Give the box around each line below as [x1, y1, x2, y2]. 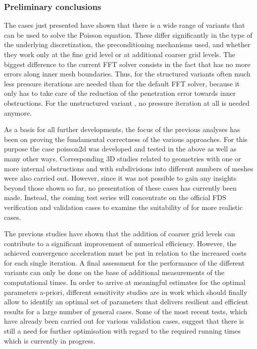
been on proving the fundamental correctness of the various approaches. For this [4, 134, 248, 144]
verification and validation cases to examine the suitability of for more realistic [4, 202, 243, 212]
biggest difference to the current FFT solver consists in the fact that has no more [4, 59, 251, 69]
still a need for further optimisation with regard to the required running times [4, 326, 241, 336]
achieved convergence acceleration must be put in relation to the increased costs [4, 248, 247, 258]
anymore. [4, 107, 32, 118]
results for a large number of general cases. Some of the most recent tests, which [4, 306, 248, 316]
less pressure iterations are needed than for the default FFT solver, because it [4, 78, 240, 88]
